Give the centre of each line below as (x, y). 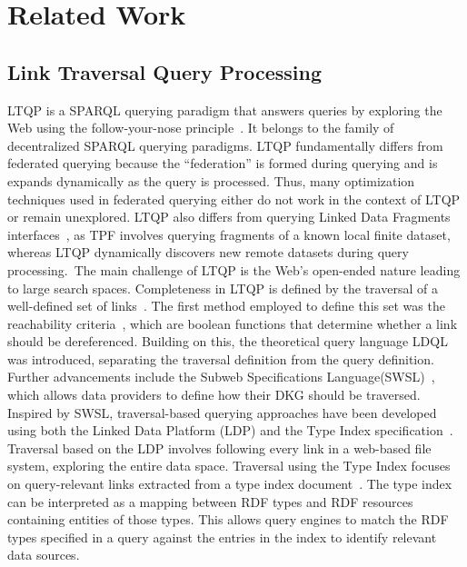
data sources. (44, 555)
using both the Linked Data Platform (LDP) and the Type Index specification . (230, 430)
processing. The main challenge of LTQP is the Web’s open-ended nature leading (234, 269)
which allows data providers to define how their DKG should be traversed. (214, 395)
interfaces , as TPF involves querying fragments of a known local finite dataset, (229, 234)
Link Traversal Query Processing (164, 71)
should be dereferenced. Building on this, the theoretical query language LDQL (228, 341)
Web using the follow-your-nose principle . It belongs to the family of (201, 128)
